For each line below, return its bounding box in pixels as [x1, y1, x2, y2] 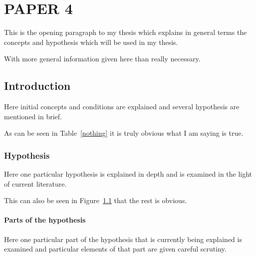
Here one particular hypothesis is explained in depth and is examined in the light [4, 169, 253, 179]
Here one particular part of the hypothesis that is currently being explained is [4, 234, 242, 244]
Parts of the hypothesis [4, 215, 86, 225]
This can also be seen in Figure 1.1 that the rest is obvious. [4, 195, 187, 206]
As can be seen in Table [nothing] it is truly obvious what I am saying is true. [4, 128, 244, 138]
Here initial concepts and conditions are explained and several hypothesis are [4, 101, 240, 112]
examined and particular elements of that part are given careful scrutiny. [4, 244, 227, 254]
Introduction [4, 78, 71, 93]
